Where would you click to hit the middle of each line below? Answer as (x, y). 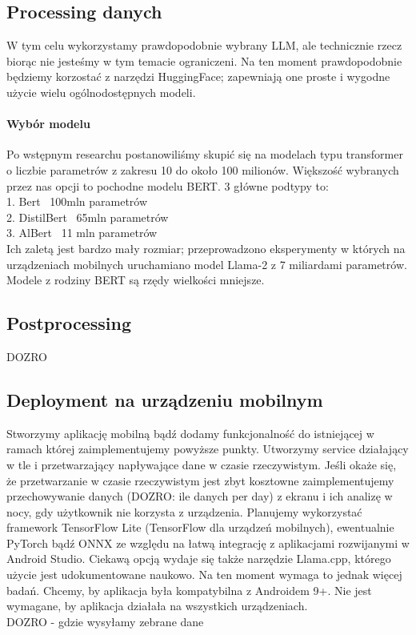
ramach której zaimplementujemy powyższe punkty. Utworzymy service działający (208, 449)
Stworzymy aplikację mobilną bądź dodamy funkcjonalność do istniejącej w (190, 433)
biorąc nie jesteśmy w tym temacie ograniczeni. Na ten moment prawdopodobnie (204, 60)
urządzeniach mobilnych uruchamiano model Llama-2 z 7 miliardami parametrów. (207, 264)
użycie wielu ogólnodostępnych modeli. (101, 92)
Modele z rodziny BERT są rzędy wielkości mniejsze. (136, 280)
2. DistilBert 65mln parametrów (88, 217)
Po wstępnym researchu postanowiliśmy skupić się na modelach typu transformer (205, 154)
